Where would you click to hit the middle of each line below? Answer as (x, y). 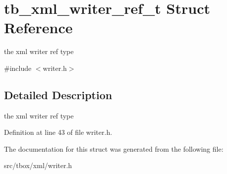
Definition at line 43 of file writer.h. (58, 132)
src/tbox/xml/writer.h (38, 165)
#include (18, 68)
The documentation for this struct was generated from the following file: (114, 148)
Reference (38, 28)
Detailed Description (58, 94)
